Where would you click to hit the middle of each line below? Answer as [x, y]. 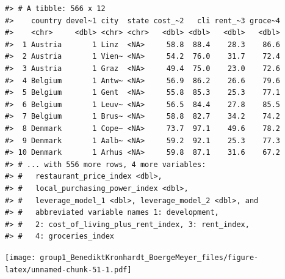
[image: [20, 257]
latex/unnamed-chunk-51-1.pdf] [68, 270]
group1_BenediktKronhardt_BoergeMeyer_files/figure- [149, 257]
